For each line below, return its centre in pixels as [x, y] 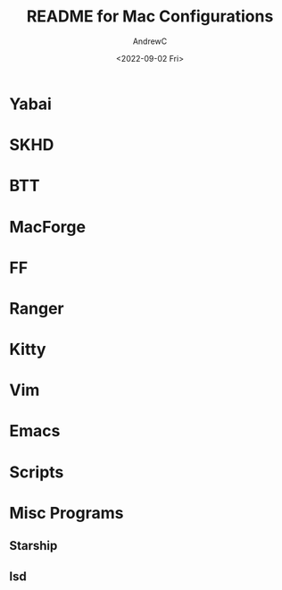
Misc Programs [66, 513]
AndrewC [150, 41]
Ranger [37, 308]
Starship [33, 546]
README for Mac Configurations [150, 17]
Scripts [37, 472]
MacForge [48, 227]
